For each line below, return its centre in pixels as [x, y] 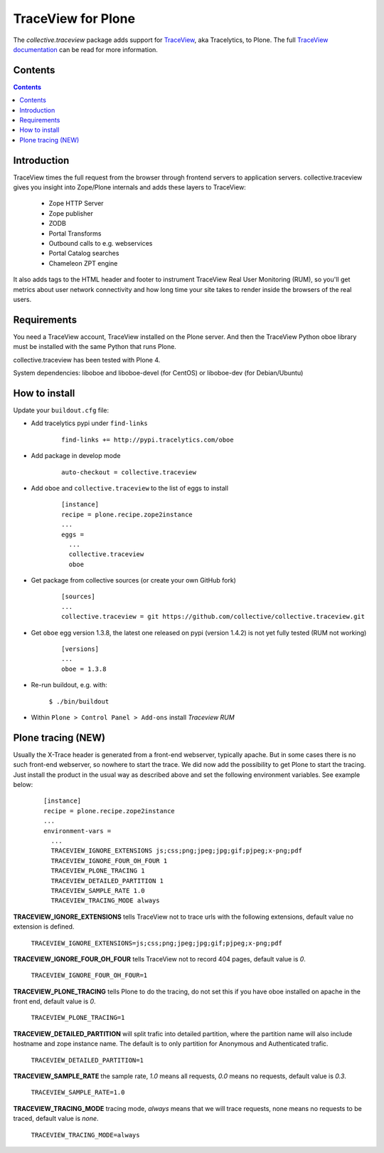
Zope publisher [71, 213]
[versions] [80, 649]
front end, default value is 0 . [54, 1001]
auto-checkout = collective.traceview [129, 472]
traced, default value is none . [56, 1119]
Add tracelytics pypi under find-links [90, 423]
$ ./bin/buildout [79, 701]
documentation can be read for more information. [85, 49]
